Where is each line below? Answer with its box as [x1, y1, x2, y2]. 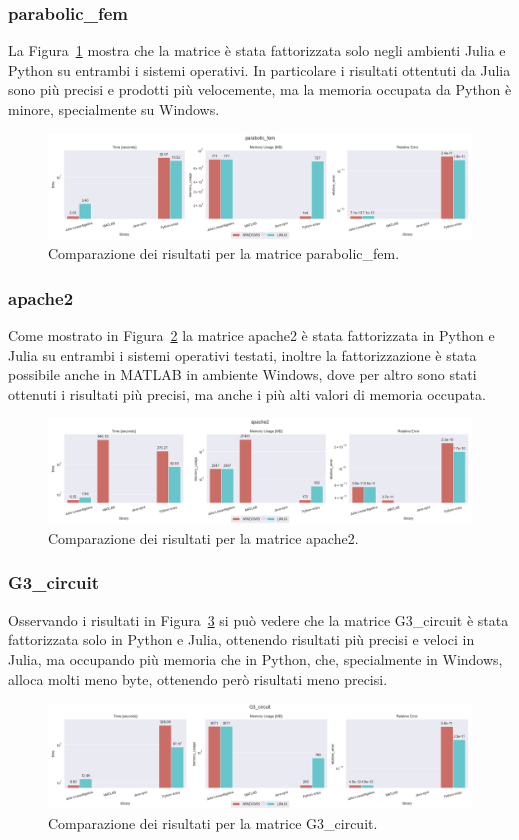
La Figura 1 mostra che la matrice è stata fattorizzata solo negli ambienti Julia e [8, 40, 506, 61]
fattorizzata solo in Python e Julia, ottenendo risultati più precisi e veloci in [8, 629, 475, 650]
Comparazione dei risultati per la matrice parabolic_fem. [48, 243, 400, 264]
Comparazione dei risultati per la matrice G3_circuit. [48, 812, 378, 833]
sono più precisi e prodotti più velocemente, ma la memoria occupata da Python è [8, 79, 512, 100]
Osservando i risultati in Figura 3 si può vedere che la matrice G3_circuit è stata [8, 609, 509, 630]
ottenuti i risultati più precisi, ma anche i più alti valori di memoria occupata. [8, 383, 486, 404]
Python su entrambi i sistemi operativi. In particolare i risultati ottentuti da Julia [8, 59, 511, 80]
